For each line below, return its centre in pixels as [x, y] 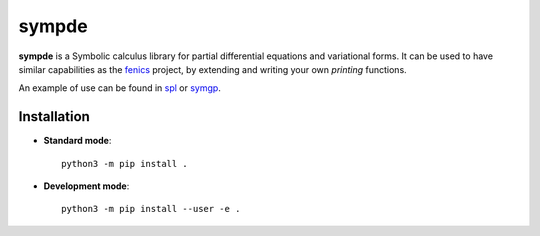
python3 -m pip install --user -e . [151, 209]
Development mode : [86, 186]
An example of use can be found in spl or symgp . [120, 88]
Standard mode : [77, 141]
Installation [54, 116]
